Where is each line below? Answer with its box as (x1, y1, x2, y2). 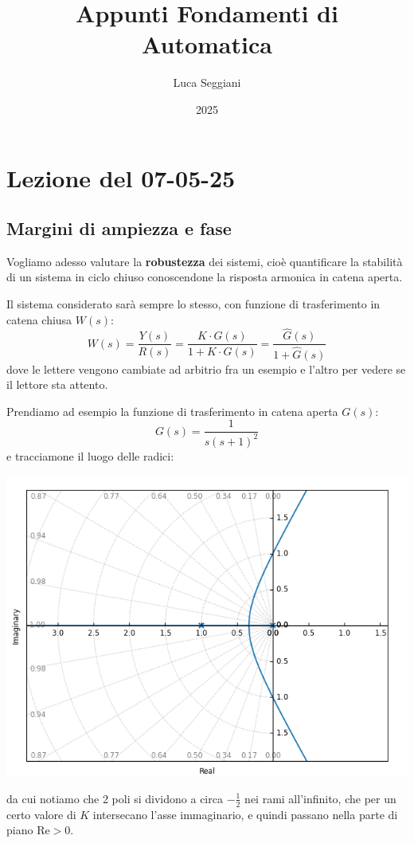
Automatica (142, 28, 272, 61)
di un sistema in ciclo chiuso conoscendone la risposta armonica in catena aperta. (6, 269, 403, 285)
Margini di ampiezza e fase (6, 216, 232, 241)
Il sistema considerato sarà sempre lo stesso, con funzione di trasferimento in (6, 296, 381, 312)
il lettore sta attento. (6, 376, 108, 393)
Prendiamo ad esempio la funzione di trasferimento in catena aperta (6, 402, 338, 419)
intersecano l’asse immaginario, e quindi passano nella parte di (92, 806, 398, 822)
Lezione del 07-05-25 (6, 161, 236, 194)
